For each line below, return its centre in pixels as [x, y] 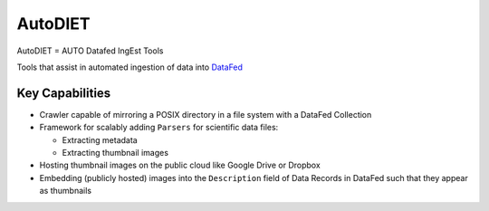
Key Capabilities [64, 93]
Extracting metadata [100, 139]
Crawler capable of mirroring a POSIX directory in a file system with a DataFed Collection [206, 114]
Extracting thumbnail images [115, 153]
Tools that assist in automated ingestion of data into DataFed [130, 67]
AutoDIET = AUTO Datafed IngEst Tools [90, 51]
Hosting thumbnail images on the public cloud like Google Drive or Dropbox [180, 165]
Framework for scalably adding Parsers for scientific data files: [159, 128]
